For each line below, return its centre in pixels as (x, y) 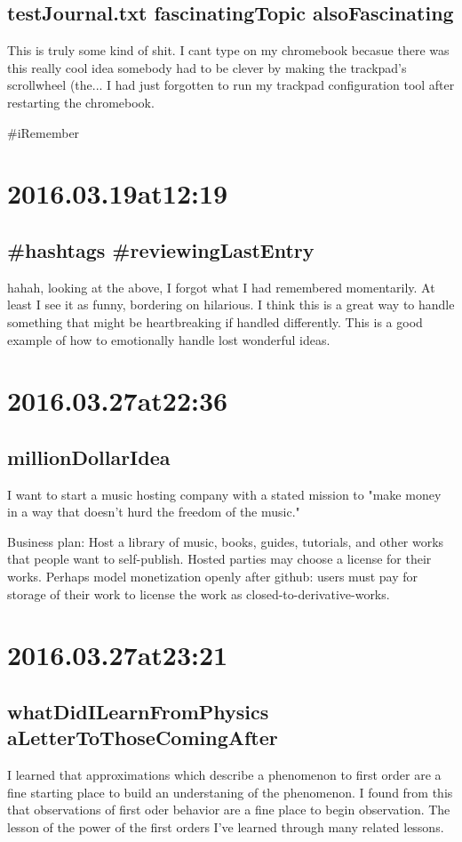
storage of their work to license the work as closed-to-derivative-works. (199, 593)
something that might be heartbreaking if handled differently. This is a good (215, 321)
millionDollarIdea (89, 457)
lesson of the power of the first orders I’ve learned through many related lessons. (226, 827)
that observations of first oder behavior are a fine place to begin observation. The (229, 810)
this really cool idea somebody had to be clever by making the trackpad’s (207, 67)
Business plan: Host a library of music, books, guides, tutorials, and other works (226, 541)
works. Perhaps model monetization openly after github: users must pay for (213, 577)
